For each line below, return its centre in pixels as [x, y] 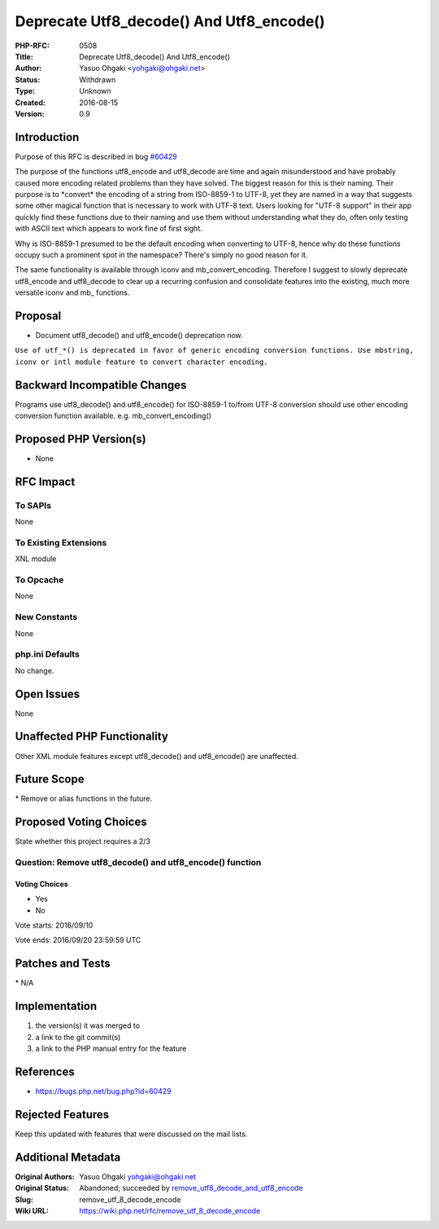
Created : [30, 103]
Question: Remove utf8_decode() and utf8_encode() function [138, 862]
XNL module [36, 559]
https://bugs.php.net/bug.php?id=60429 [103, 1091]
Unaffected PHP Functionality [91, 737]
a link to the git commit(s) [78, 1037]
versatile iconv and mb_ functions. [72, 292]
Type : [25, 91]
